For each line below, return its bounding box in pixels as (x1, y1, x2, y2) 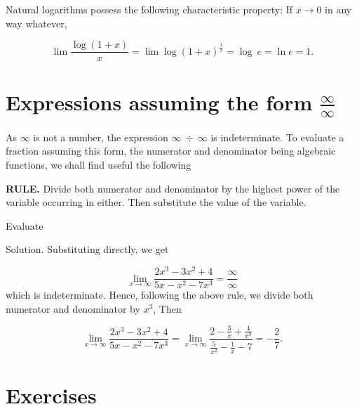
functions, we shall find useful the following (6, 157, 191, 172)
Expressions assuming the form (6, 88, 313, 117)
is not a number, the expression (33, 129, 168, 144)
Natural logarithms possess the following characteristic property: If (6, 2, 293, 16)
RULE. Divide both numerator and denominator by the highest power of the (6, 181, 340, 195)
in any (325, 2, 352, 16)
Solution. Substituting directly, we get (6, 242, 169, 257)
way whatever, (6, 15, 67, 30)
